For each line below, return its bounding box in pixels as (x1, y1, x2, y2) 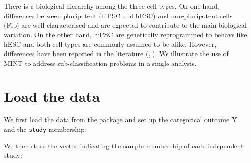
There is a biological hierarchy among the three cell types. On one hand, (4, 1, 219, 11)
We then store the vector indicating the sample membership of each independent (4, 140, 244, 150)
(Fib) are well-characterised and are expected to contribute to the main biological (4, 20, 247, 30)
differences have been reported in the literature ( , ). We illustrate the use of (4, 48, 229, 58)
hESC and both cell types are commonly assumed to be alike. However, (4, 39, 217, 49)
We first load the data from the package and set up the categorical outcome (4, 114, 230, 125)
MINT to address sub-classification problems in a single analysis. (4, 58, 197, 68)
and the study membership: (4, 124, 86, 134)
